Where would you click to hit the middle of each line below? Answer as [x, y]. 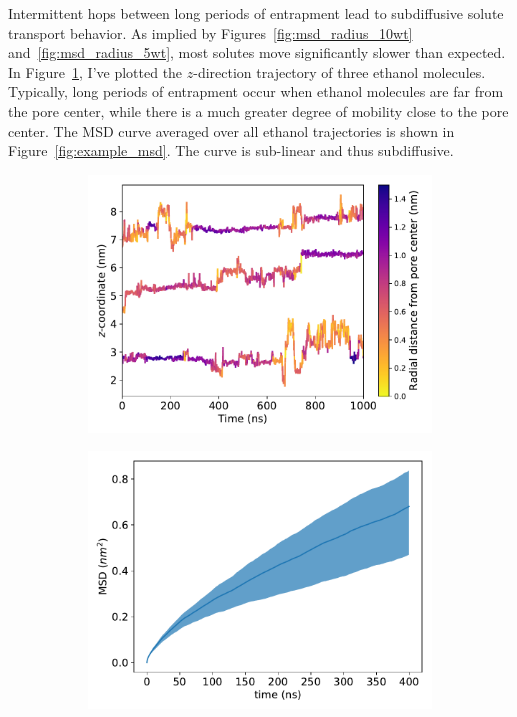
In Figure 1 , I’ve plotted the [95, 71]
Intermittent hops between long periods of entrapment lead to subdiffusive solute [256, 13]
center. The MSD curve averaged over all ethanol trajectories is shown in [231, 130]
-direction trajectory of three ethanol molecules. [339, 71]
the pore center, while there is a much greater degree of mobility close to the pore [258, 110]
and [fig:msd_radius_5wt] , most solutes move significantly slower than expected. [257, 52]
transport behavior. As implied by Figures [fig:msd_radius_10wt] [210, 32]
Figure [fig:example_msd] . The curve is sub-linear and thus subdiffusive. [231, 150]
